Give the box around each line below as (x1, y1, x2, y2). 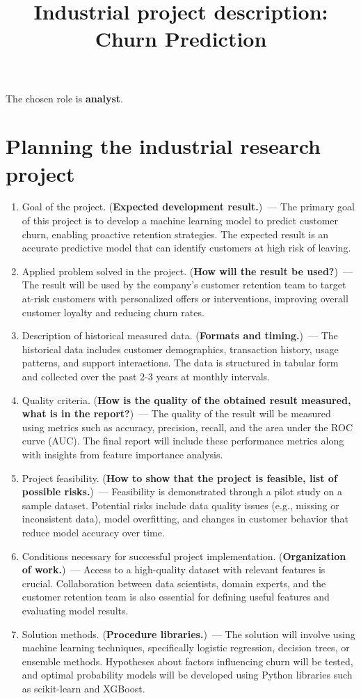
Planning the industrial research (6, 132, 321, 160)
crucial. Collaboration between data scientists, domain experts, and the (22, 575, 326, 590)
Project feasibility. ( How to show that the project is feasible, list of (22, 470, 337, 485)
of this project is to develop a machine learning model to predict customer (22, 213, 338, 228)
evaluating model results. (22, 603, 129, 617)
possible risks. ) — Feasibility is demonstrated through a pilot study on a (22, 484, 343, 499)
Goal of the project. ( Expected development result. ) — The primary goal (22, 199, 355, 214)
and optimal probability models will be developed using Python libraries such (22, 667, 353, 682)
